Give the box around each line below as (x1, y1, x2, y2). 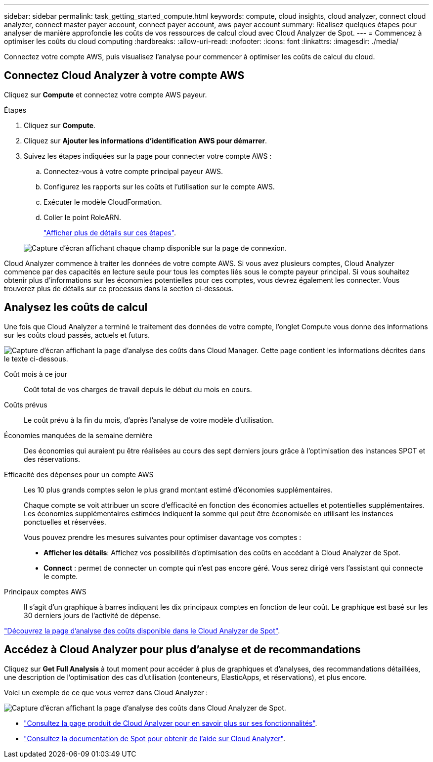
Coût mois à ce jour (4, 369, 68, 378)
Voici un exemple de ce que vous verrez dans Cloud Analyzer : (4, 688, 208, 697)
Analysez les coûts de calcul (4, 301, 148, 314)
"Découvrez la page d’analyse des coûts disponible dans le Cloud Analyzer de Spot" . (4, 626, 280, 635)
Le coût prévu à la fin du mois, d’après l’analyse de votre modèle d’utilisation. (24, 415, 274, 424)
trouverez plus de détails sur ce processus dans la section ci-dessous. (4, 284, 234, 293)
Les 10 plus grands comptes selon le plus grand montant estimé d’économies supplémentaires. (24, 485, 333, 494)
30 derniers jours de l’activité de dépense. (24, 611, 161, 620)
